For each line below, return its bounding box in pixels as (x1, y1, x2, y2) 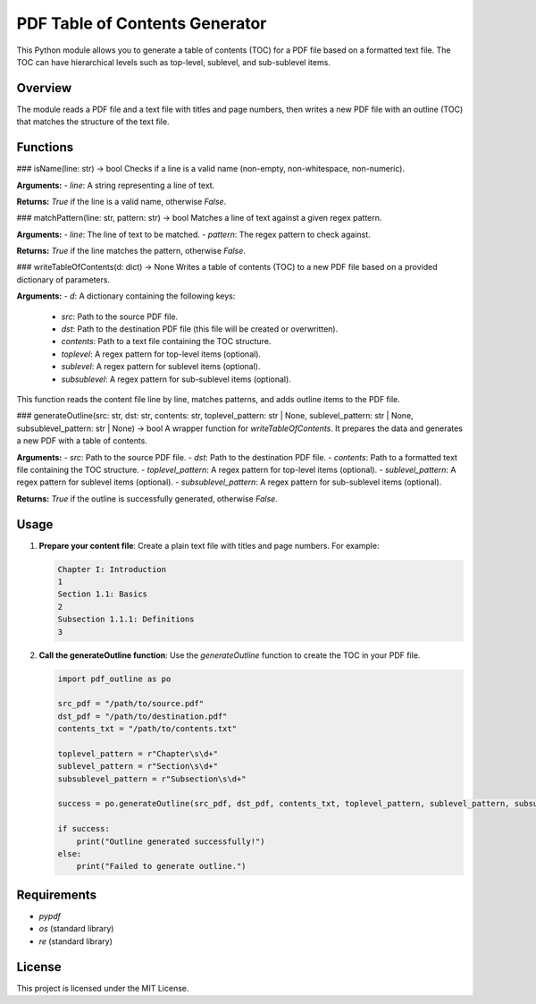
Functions (16, 139, 74, 156)
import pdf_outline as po (57, 673, 172, 684)
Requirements (16, 887, 97, 902)
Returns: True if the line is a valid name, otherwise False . (16, 196, 227, 207)
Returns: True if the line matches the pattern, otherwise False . (16, 246, 246, 257)
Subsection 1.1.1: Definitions (57, 614, 196, 625)
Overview (16, 80, 72, 96)
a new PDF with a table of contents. (16, 435, 147, 446)
